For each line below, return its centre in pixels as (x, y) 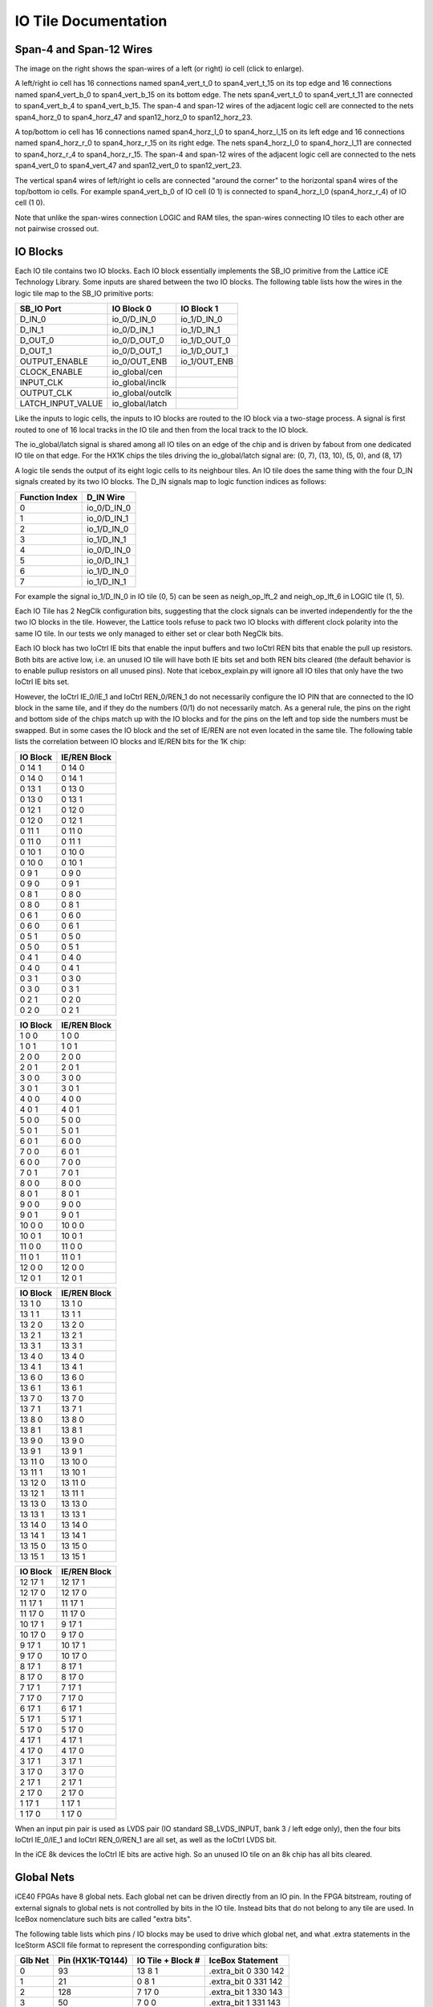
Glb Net (34, 1960)
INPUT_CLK (41, 383)
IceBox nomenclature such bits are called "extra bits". (103, 1919)
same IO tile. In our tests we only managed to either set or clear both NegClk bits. (149, 633)
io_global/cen (138, 372)
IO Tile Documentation (91, 21)
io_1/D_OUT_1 (204, 351)
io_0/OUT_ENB (140, 361)
